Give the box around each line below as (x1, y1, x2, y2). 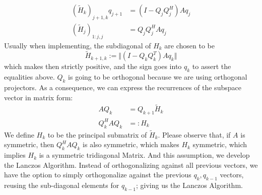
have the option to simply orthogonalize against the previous (4, 169, 191, 180)
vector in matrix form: (4, 92, 73, 102)
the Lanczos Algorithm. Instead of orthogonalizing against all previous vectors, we (4, 159, 258, 170)
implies (4, 150, 26, 160)
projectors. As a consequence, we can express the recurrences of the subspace (4, 82, 241, 93)
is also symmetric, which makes (83, 139, 179, 150)
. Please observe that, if (158, 129, 231, 140)
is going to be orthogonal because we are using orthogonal (68, 72, 247, 82)
